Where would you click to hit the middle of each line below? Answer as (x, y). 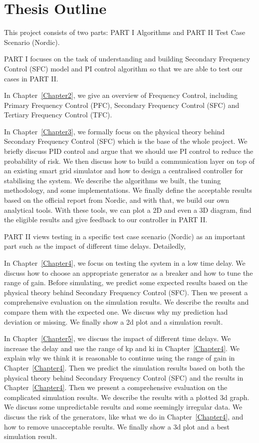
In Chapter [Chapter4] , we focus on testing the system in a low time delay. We (125, 263)
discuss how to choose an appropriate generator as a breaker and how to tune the (129, 272)
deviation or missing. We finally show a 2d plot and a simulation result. (114, 321)
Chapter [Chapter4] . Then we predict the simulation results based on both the (125, 367)
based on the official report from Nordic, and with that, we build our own (117, 200)
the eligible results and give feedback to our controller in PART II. (106, 220)
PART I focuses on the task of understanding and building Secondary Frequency (127, 59)
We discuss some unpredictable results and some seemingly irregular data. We (123, 407)
